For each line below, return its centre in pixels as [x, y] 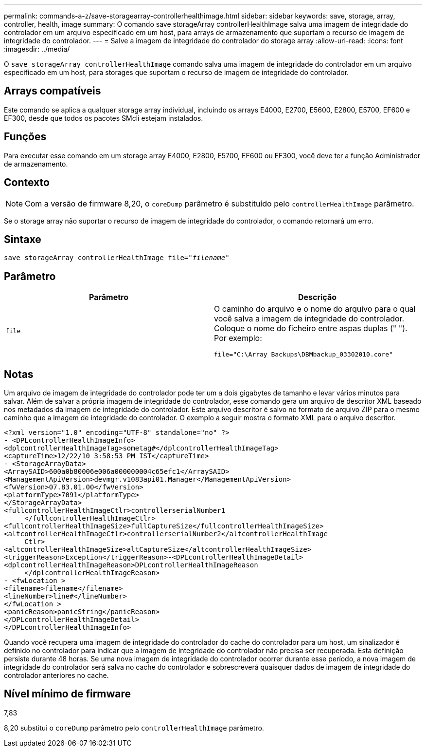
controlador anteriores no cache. [56, 676]
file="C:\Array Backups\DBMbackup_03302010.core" [303, 355]
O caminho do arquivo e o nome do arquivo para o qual [315, 309]
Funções [25, 137]
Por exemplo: [238, 338]
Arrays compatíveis [53, 91]
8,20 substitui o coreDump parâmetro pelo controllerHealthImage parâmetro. [134, 728]
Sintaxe [23, 239]
